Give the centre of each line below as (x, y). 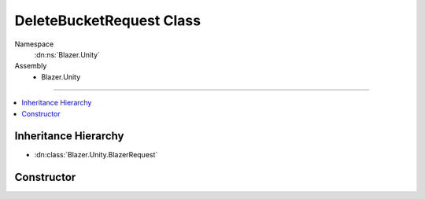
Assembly (31, 66)
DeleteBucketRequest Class (107, 20)
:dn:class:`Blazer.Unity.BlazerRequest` (96, 155)
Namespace (34, 44)
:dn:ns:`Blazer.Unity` (67, 54)
